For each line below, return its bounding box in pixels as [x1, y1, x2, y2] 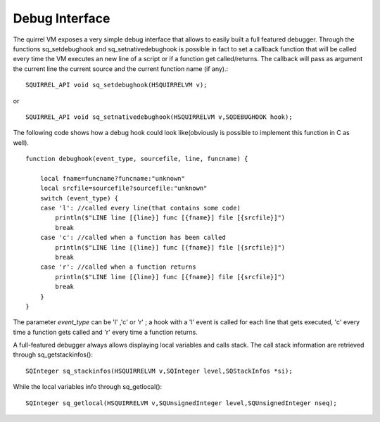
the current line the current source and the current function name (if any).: [13, 64, 229, 73]
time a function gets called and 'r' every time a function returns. [13, 328, 198, 336]
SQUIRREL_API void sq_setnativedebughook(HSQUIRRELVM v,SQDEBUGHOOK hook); [25, 113, 293, 121]
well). [13, 138, 30, 147]
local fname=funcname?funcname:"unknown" [39, 174, 186, 182]
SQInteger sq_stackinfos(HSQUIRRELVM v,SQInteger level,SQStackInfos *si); [25, 366, 293, 375]
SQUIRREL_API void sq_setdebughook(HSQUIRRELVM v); [25, 81, 208, 89]
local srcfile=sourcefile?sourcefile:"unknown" [39, 184, 208, 193]
